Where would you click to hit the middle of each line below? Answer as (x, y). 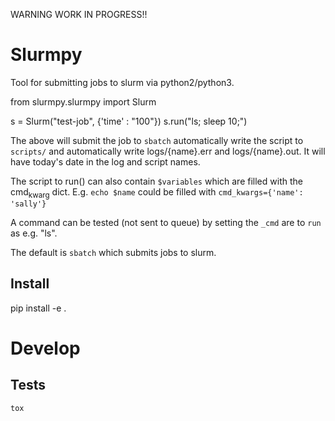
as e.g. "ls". (34, 233)
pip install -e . (38, 308)
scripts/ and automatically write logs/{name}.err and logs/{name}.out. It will (168, 151)
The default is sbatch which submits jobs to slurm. (113, 252)
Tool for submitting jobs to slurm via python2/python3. (122, 82)
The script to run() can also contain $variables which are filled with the (156, 181)
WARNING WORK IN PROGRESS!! (79, 14)
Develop (45, 348)
